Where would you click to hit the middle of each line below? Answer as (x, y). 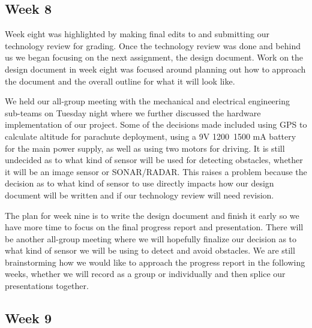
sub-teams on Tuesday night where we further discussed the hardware (133, 112)
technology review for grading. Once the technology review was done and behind (153, 45)
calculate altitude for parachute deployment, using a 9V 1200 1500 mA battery (151, 136)
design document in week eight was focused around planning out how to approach (155, 69)
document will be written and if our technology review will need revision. (139, 195)
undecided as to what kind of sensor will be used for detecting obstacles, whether (154, 160)
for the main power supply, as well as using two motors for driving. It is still (145, 148)
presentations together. (47, 286)
